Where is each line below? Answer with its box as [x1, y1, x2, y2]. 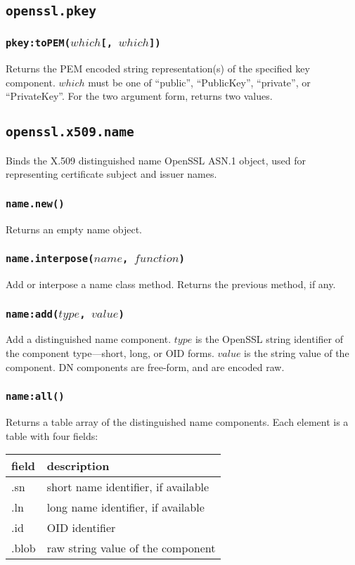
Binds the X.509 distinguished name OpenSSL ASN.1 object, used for [6, 152, 306, 167]
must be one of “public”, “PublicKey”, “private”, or [88, 74, 311, 89]
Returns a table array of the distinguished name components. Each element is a [6, 414, 349, 429]
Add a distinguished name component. [6, 332, 172, 346]
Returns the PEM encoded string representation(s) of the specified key [6, 61, 310, 76]
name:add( [6, 308, 59, 320]
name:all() [6, 391, 65, 403]
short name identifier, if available [46, 479, 209, 495]
